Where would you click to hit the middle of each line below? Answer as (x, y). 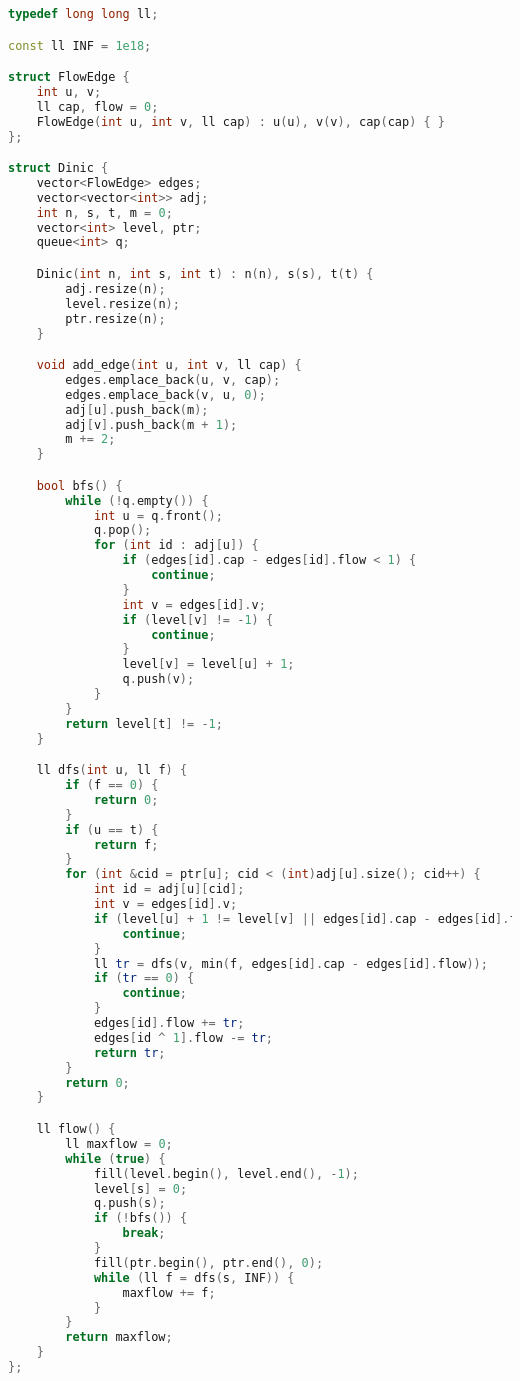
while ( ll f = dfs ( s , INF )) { (194, 1277)
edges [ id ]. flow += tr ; (169, 1023)
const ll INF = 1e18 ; (80, 45)
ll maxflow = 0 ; (119, 1143)
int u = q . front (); (158, 515)
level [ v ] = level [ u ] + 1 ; (208, 664)
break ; (144, 1233)
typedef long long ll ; (83, 14)
